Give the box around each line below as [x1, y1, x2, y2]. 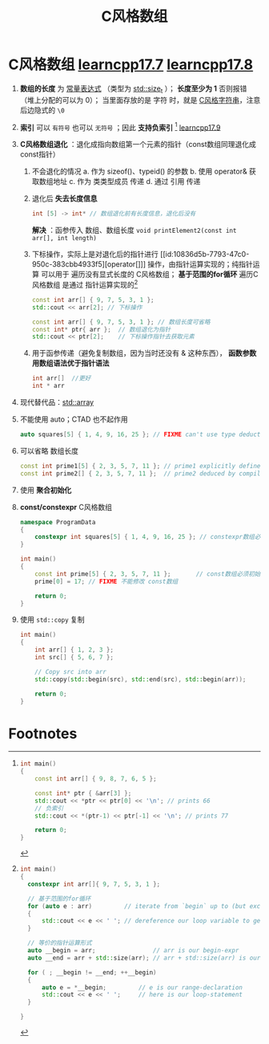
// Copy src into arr [34, 667, 106, 675]
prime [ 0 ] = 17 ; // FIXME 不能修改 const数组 [34, 577, 179, 585]
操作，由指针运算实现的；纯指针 [147, 259, 254, 269]
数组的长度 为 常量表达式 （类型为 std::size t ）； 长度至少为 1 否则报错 [19, 84, 247, 95]
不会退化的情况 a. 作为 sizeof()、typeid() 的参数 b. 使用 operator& [31, 166, 247, 177]
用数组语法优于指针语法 [31, 358, 110, 368]
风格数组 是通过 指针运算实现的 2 [31, 279, 139, 289]
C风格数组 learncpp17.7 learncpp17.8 [8, 55, 254, 74]
